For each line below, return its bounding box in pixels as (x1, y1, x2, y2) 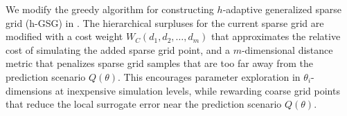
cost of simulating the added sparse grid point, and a (6, 42, 230, 57)
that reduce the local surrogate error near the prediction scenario (6, 97, 282, 111)
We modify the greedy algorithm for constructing (6, 2, 214, 16)
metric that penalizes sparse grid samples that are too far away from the (6, 56, 313, 70)
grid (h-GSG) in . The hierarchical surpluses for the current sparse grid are (6, 15, 324, 30)
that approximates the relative (211, 29, 341, 43)
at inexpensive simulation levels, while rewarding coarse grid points (55, 83, 340, 97)
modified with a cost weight (6, 29, 123, 43)
